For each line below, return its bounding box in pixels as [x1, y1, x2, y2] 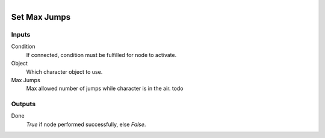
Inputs [11, 30, 31, 38]
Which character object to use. [26, 68, 103, 75]
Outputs [11, 100, 36, 108]
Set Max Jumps [11, 12, 71, 22]
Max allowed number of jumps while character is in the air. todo [26, 85, 184, 92]
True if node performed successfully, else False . [26, 121, 146, 128]
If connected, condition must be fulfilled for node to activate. [26, 51, 177, 58]
